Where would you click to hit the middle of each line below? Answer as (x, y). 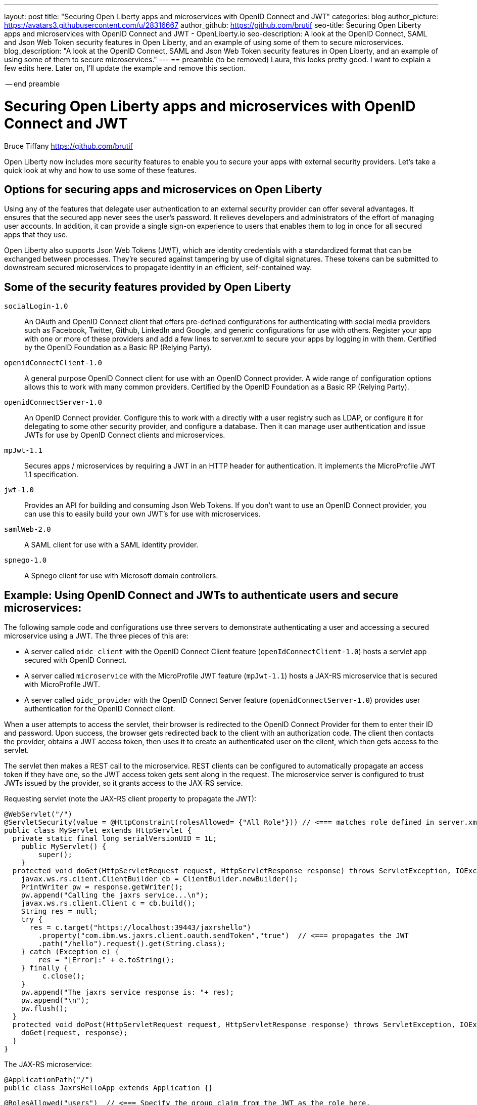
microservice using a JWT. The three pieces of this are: (96, 636)
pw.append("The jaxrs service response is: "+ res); (128, 992)
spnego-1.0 (26, 560)
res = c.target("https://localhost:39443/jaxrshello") (140, 928)
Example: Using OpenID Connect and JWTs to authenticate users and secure (201, 595)
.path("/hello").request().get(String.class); (132, 944)
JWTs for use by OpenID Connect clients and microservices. (125, 435)
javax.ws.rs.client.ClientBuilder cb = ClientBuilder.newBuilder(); (159, 879)
